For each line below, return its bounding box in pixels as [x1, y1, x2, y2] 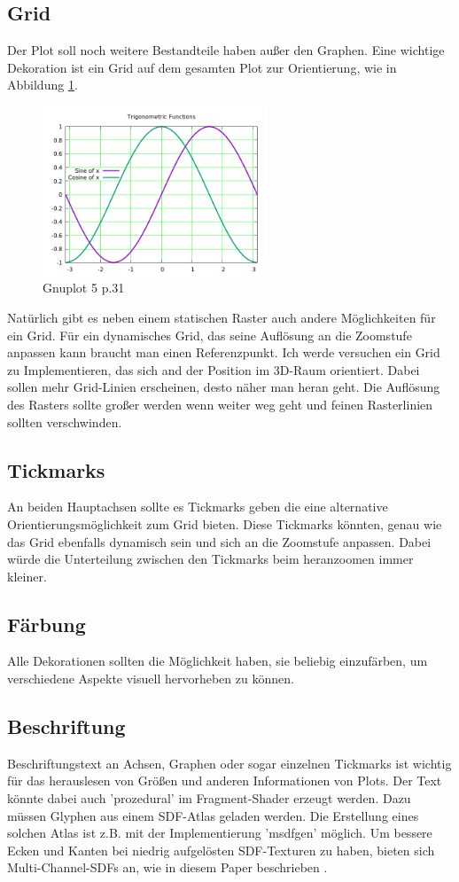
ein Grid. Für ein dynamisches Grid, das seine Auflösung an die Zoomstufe [7, 325, 412, 344]
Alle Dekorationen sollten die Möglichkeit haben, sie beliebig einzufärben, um [7, 652, 428, 670]
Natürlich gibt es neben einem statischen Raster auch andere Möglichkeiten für [7, 308, 436, 326]
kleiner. [7, 566, 47, 585]
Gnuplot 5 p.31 [43, 278, 125, 297]
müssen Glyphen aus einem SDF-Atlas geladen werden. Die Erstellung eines [7, 806, 419, 824]
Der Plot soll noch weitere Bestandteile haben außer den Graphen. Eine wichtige [7, 41, 445, 59]
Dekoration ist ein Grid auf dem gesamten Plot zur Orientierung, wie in [7, 58, 397, 76]
